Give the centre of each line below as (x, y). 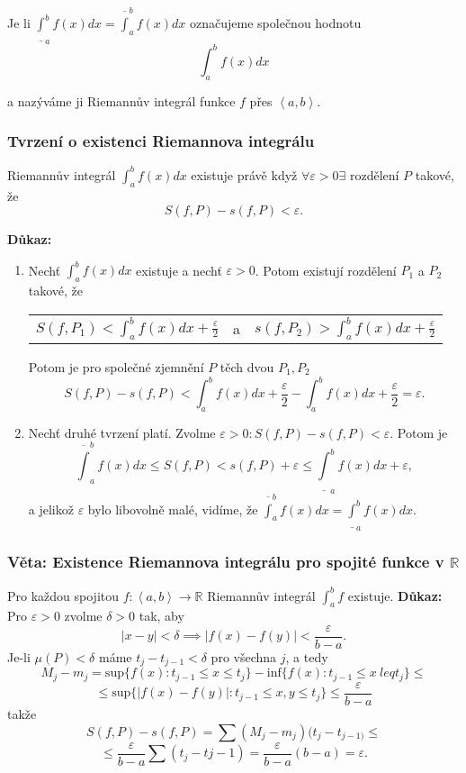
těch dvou (247, 366)
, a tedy (307, 657)
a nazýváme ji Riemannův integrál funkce (121, 100)
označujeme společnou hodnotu (276, 23)
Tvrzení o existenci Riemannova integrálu (161, 141)
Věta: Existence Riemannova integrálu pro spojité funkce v (226, 561)
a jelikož (51, 509)
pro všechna (244, 657)
